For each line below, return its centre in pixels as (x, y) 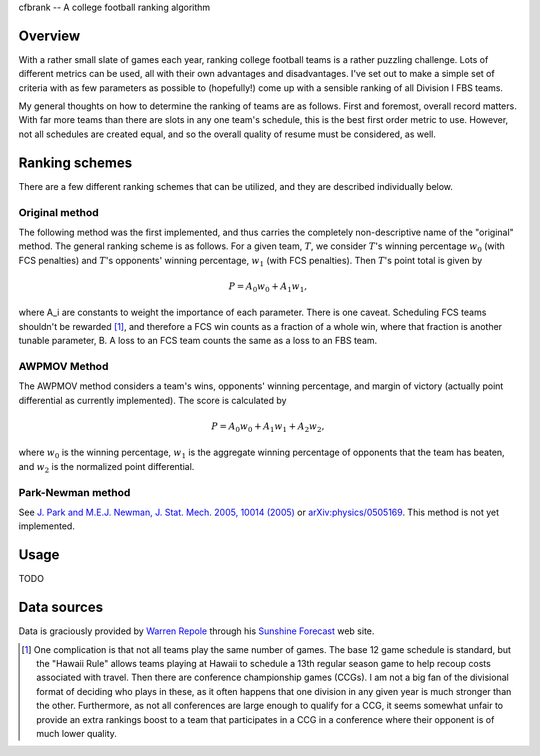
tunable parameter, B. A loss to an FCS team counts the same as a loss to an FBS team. (198, 341)
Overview (49, 35)
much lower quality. (76, 733)
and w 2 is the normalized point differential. (106, 467)
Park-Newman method (74, 492)
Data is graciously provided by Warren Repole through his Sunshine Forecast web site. (196, 631)
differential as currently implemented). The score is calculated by (152, 400)
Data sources (61, 607)
